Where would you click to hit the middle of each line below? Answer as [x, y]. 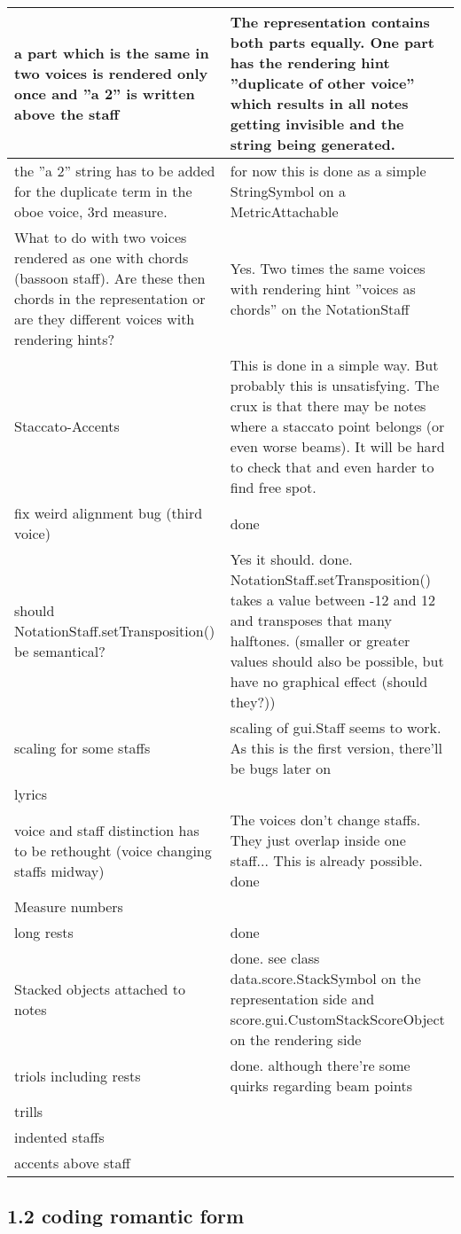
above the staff [67, 113]
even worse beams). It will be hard [337, 446]
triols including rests [78, 1075]
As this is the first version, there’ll [336, 748]
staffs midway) [59, 871]
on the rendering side [296, 1039]
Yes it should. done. [291, 559]
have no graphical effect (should [329, 681]
